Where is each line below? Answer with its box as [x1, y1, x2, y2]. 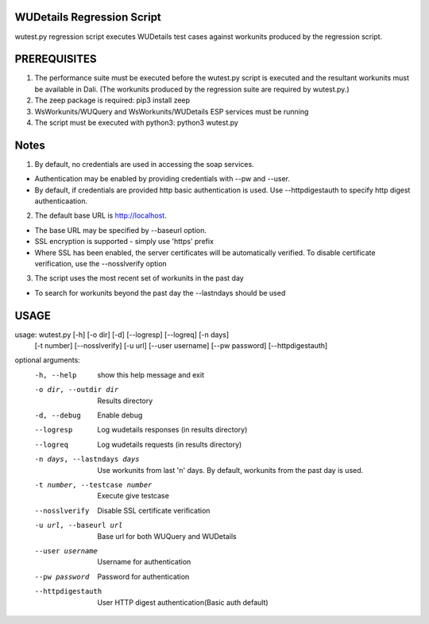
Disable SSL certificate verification [97, 506, 211, 515]
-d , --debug [34, 411, 81, 421]
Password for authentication [97, 572, 190, 581]
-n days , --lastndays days [34, 455, 140, 464]
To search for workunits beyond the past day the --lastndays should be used [34, 288, 286, 297]
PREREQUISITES [14, 52, 97, 66]
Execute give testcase [97, 491, 170, 501]
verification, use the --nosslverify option [34, 259, 167, 269]
